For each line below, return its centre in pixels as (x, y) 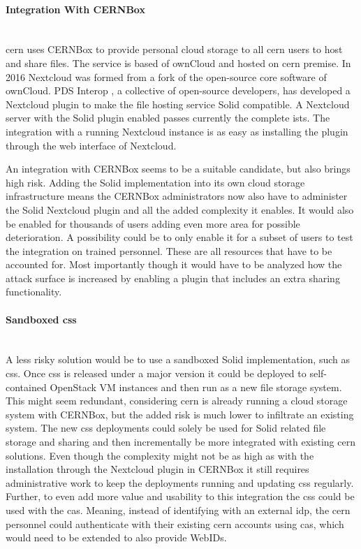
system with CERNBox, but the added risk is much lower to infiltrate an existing (180, 414)
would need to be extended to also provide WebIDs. (116, 537)
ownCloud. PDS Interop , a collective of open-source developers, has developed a (178, 90)
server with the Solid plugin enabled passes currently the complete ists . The (168, 118)
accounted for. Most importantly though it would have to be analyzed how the (174, 264)
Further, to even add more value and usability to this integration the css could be (180, 496)
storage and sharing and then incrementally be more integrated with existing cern (180, 442)
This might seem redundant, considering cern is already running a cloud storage (177, 401)
